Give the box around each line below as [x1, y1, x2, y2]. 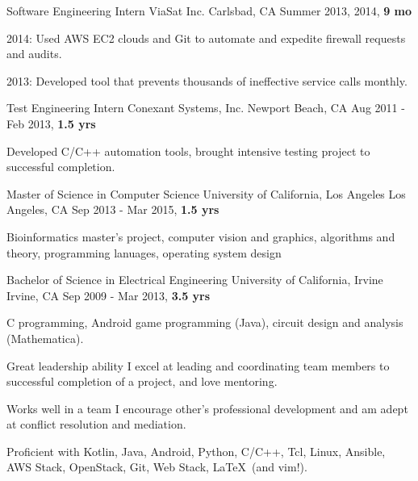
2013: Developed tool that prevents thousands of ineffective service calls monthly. [6, 72, 408, 89]
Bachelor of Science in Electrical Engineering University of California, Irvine [6, 271, 383, 288]
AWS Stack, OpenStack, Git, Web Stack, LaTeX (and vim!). [6, 458, 307, 475]
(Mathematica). [6, 329, 84, 346]
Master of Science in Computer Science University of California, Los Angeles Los [6, 185, 406, 202]
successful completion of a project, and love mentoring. [6, 373, 278, 390]
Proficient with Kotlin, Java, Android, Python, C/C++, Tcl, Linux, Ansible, [6, 442, 386, 459]
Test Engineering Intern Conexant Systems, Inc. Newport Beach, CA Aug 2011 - [6, 99, 405, 116]
